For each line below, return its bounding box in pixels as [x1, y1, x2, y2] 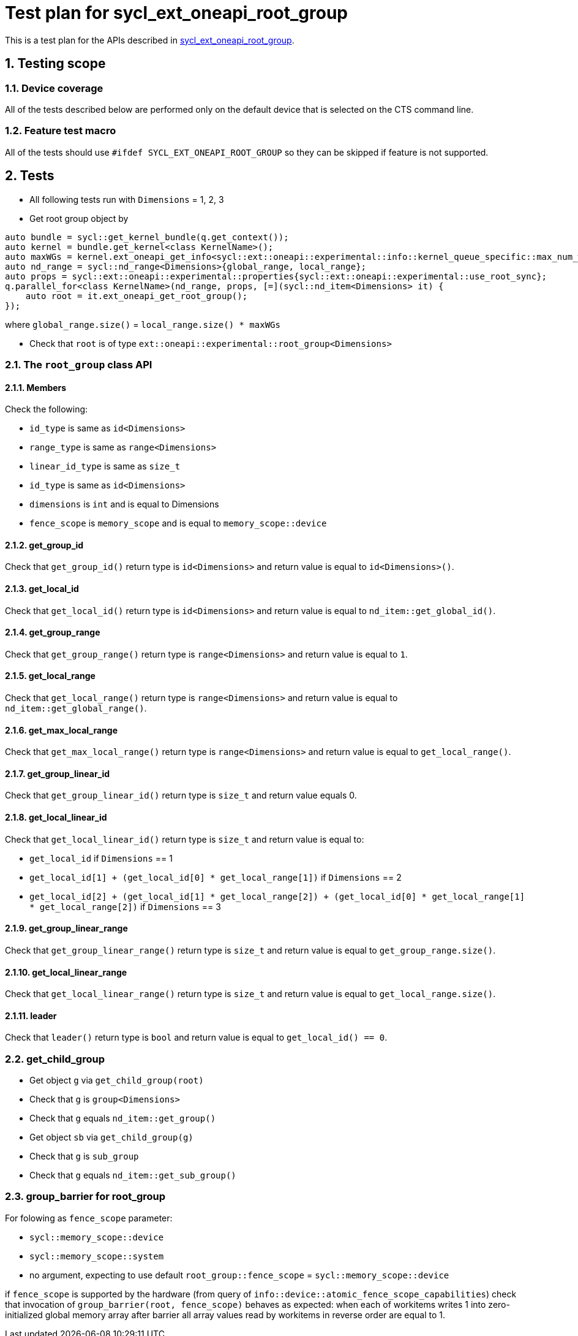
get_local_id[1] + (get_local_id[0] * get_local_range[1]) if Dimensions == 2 [29, 871, 402, 882]
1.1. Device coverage [5, 82, 103, 94]
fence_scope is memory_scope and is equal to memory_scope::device [29, 518, 327, 529]
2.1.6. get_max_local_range [5, 724, 118, 735]
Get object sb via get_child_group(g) [29, 1132, 193, 1143]
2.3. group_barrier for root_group [5, 1190, 166, 1203]
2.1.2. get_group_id [5, 539, 84, 550]
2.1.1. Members [5, 382, 67, 393]
